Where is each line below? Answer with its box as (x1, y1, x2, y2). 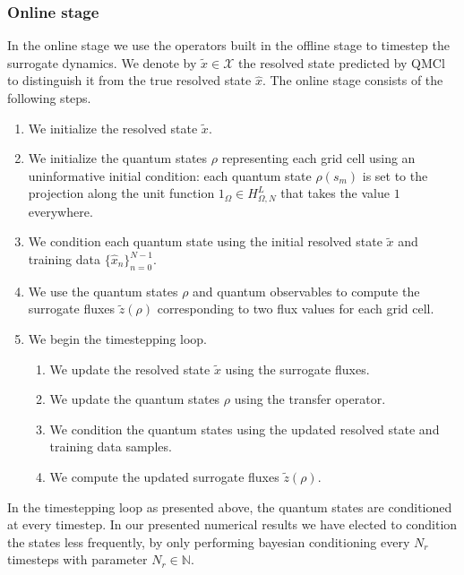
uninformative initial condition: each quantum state (28, 166, 312, 185)
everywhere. (28, 202, 93, 220)
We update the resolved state (49, 359, 211, 378)
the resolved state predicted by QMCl (238, 53, 445, 72)
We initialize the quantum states (28, 149, 208, 167)
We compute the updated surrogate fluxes (49, 467, 279, 485)
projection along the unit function (28, 184, 215, 202)
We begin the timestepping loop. (28, 330, 208, 348)
